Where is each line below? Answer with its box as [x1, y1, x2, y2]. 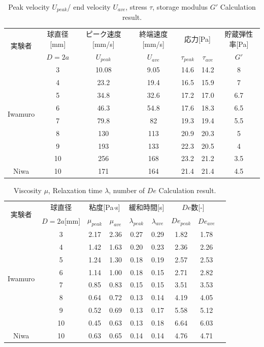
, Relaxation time [48, 185, 103, 196]
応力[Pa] [184, 34, 211, 44]
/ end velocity [67, 2, 111, 12]
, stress [125, 2, 147, 12]
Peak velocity [8, 2, 50, 12]
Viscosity [14, 185, 42, 196]
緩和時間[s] [129, 202, 164, 212]
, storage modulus [152, 2, 208, 12]
